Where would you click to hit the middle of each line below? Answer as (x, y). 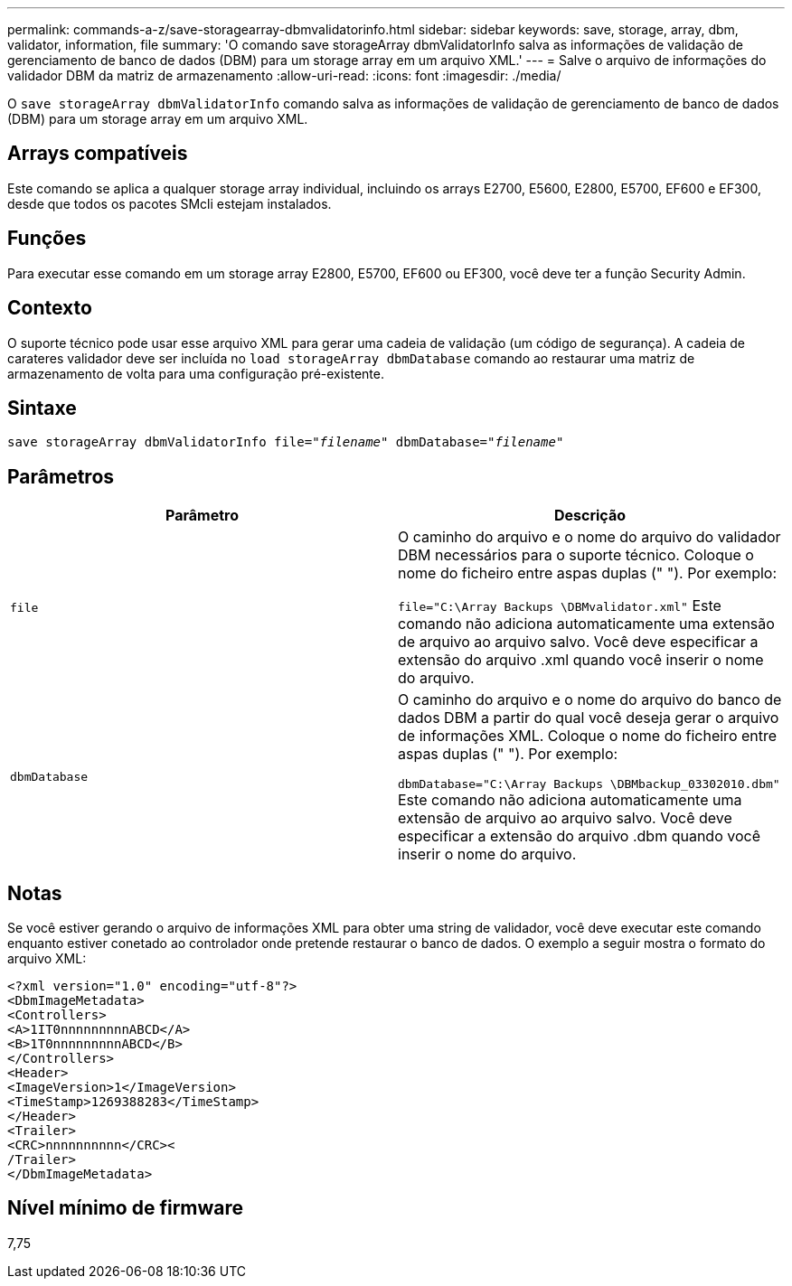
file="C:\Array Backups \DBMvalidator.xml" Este (560, 606)
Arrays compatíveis (98, 154)
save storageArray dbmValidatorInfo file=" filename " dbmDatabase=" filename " (286, 442)
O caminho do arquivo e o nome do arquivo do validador (589, 537)
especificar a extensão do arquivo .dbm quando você (579, 836)
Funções (47, 239)
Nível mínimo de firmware (126, 1208)
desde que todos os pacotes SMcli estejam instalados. (170, 203)
